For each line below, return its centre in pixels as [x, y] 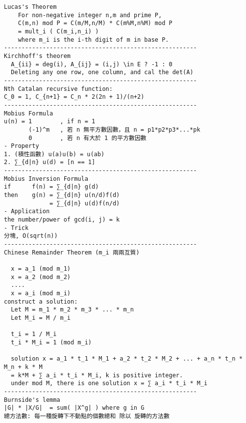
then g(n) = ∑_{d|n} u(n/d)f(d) [62, 195]
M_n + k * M [23, 367]
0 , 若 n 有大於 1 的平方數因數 [87, 138]
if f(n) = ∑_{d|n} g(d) [51, 187]
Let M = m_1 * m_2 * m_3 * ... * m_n [72, 310]
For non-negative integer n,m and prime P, [90, 15]
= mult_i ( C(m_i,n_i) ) [58, 31]
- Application [27, 211]
